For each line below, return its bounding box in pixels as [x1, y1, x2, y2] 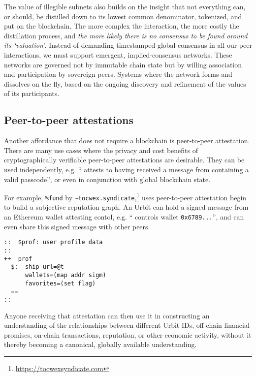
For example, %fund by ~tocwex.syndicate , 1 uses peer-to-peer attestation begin [4, 191, 247, 202]
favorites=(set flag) [25, 280, 96, 287]
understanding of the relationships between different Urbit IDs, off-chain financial [4, 320, 250, 330]
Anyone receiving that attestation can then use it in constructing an [4, 310, 210, 320]
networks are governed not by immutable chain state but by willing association [4, 59, 242, 69]
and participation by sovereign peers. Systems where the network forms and [4, 69, 232, 79]
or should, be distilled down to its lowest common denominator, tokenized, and [4, 11, 242, 21]
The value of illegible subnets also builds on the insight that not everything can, [4, 1, 246, 11]
